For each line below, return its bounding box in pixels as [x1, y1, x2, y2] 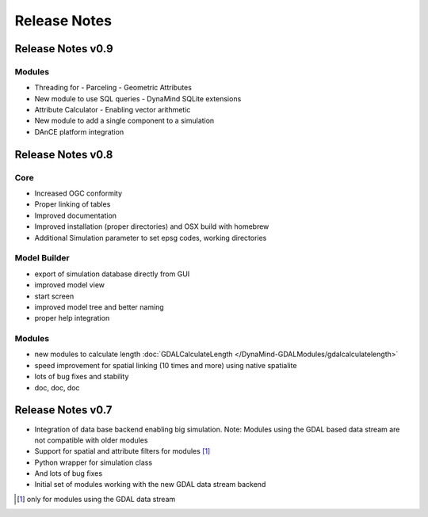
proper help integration [34, 314, 110, 323]
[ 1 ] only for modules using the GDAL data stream [17, 494, 176, 504]
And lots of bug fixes [34, 469, 103, 478]
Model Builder [14, 253, 71, 264]
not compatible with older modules [34, 435, 148, 445]
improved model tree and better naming [34, 302, 164, 312]
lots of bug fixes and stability [34, 372, 129, 382]
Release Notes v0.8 [14, 147, 113, 162]
